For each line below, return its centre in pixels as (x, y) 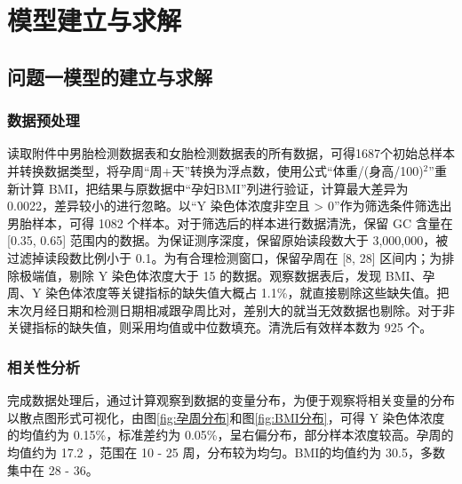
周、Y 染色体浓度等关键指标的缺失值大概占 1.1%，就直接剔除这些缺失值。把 (228, 293)
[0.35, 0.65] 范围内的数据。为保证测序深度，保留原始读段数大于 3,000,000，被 (228, 240)
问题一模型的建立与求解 (110, 76)
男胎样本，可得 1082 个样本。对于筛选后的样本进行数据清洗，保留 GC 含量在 (230, 222)
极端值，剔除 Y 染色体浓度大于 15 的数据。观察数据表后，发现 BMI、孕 (227, 275)
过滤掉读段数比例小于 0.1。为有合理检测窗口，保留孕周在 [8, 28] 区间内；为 (225, 257)
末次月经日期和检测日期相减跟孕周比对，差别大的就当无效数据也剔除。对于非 (231, 309)
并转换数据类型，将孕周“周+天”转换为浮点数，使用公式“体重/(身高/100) (215, 170)
